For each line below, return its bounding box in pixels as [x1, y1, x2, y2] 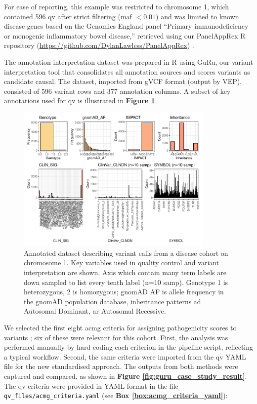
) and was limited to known [156, 11, 239, 21]
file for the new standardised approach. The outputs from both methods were [4, 361, 238, 371]
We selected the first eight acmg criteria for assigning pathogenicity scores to [4, 322, 237, 332]
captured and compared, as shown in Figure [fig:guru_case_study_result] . [4, 370, 247, 381]
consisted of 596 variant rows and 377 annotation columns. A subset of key [4, 85, 231, 96]
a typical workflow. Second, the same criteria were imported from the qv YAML [4, 351, 246, 362]
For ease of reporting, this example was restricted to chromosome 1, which [4, 1, 229, 11]
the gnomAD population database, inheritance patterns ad [24, 296, 201, 306]
